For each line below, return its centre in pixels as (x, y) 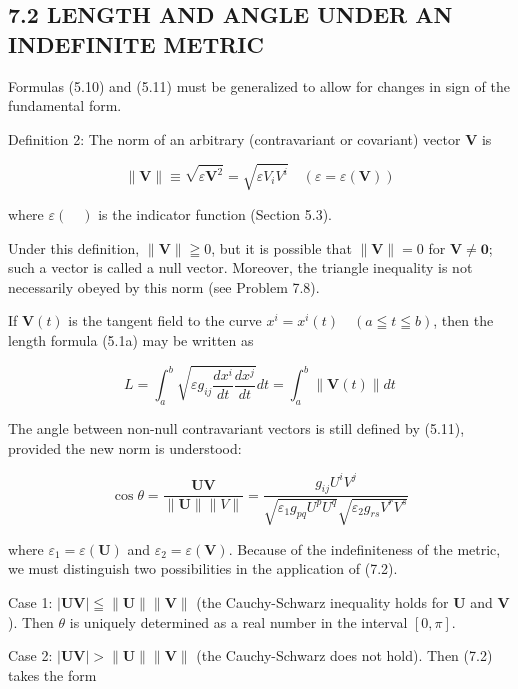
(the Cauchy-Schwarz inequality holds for (322, 602)
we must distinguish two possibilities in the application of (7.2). (203, 568)
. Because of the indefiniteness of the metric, (364, 548)
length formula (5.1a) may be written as (131, 339)
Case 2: (30, 655)
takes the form (52, 674)
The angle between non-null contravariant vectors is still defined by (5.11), (236, 427)
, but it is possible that (281, 247)
